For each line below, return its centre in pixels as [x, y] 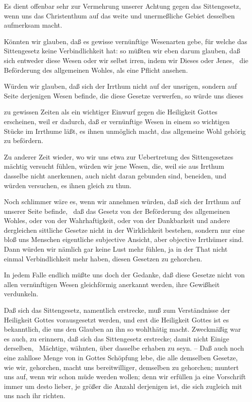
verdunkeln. [21, 294]
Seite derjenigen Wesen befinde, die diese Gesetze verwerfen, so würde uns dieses [124, 95]
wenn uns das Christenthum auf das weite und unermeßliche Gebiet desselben [119, 15]
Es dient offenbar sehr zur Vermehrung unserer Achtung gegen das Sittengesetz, [123, 6]
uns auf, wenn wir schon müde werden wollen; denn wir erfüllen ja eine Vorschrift [125, 377]
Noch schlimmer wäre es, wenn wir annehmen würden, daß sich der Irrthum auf [122, 201]
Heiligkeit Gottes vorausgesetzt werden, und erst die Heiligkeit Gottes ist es [117, 319]
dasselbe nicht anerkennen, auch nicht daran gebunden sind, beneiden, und [115, 175]
